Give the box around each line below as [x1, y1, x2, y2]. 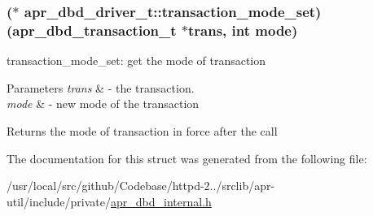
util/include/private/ [7, 192, 112, 210]
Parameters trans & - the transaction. [7, 79, 195, 96]
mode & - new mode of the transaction [7, 95, 200, 112]
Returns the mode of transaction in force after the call [7, 122, 278, 139]
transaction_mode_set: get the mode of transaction [7, 52, 266, 69]
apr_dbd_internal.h [111, 192, 212, 210]
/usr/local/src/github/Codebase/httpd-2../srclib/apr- [7, 177, 275, 194]
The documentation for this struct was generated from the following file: [7, 149, 367, 166]
